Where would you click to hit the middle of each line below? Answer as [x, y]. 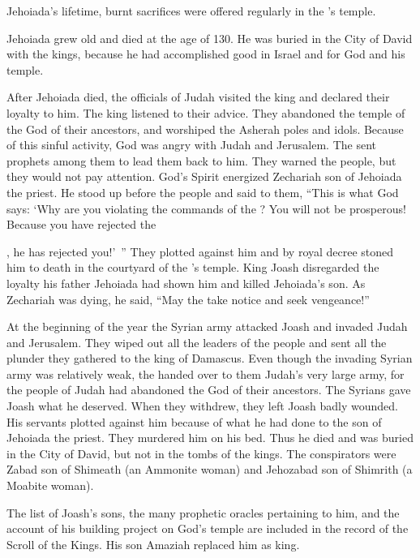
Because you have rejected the [81, 224]
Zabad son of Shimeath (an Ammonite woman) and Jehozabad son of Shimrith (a [210, 469]
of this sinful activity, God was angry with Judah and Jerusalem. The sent [191, 145]
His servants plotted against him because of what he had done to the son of [194, 421]
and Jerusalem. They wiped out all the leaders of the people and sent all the [197, 342]
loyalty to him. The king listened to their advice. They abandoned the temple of [206, 112]
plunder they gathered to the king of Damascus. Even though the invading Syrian [210, 358]
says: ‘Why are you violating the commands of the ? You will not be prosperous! [206, 208]
